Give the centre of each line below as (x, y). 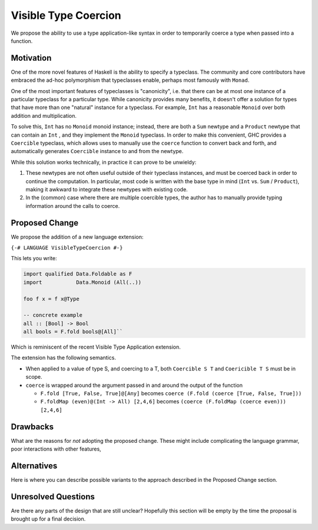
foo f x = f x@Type (51, 299)
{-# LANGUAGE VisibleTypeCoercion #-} (67, 248)
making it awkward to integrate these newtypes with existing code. (107, 189)
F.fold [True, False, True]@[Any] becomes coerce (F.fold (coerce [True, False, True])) (171, 393)
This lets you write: (34, 259)
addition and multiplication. (44, 115)
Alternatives (34, 466)
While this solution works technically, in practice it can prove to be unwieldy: (104, 162)
